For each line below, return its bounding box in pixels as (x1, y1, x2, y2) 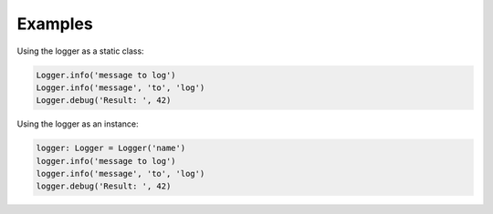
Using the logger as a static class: (16, 46, 145, 56)
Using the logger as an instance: (16, 118, 139, 129)
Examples (16, 14, 93, 34)
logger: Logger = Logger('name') (36, 143, 186, 154)
